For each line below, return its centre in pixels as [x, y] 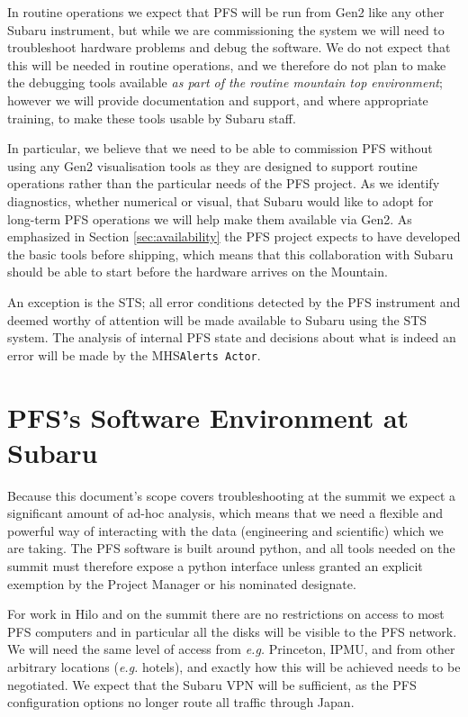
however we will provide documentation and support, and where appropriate [218, 100]
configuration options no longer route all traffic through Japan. [181, 702]
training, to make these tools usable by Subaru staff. [152, 118]
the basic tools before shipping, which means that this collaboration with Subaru [230, 254]
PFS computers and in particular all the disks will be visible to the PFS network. [232, 631]
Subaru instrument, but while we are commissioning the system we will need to [226, 29]
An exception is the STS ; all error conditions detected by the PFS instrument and [234, 301]
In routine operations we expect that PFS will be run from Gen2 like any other [226, 12]
